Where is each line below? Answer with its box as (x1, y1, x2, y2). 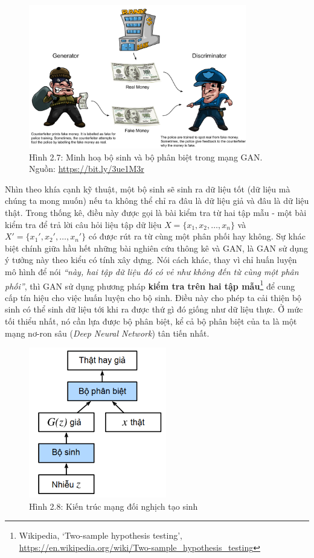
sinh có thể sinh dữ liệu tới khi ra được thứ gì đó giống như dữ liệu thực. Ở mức (5, 303, 303, 315)
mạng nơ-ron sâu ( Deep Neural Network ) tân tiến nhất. (5, 326, 210, 339)
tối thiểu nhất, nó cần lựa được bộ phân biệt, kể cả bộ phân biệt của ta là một (5, 315, 297, 328)
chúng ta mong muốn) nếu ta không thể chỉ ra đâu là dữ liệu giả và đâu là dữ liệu (5, 194, 309, 207)
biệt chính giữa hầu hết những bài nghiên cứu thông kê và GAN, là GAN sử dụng (5, 241, 308, 254)
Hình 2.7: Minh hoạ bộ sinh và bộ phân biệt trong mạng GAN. (29, 150, 263, 163)
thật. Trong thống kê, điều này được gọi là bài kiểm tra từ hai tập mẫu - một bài (5, 206, 307, 219)
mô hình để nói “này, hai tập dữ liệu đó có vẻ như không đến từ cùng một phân (5, 265, 299, 278)
